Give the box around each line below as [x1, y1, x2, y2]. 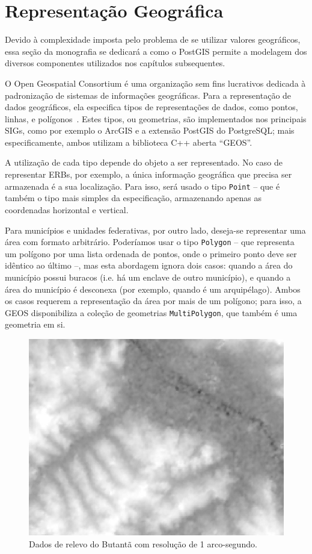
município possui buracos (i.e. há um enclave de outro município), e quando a [5, 270, 291, 283]
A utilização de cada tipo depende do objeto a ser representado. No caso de [5, 156, 283, 169]
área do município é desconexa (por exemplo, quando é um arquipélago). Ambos [5, 282, 301, 295]
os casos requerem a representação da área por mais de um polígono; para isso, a [5, 294, 302, 307]
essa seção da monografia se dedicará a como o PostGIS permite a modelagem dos [5, 45, 307, 57]
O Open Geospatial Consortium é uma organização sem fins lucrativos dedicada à [5, 76, 306, 89]
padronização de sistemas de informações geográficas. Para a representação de [5, 89, 292, 101]
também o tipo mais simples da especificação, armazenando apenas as [5, 191, 262, 204]
